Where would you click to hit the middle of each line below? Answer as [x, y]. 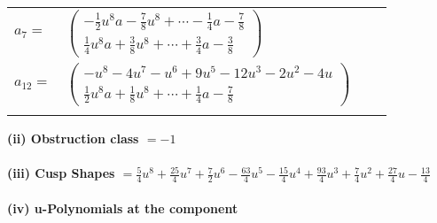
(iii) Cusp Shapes [61, 173]
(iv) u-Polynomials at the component [123, 208]
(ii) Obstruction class [73, 138]
